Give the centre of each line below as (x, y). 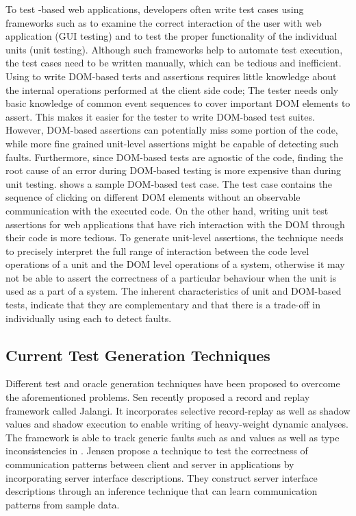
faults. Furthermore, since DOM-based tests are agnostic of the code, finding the (174, 157)
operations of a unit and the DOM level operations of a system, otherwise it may (175, 264)
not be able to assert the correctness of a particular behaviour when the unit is (171, 277)
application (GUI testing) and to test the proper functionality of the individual (171, 36)
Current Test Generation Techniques (138, 355)
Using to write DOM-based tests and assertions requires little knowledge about (171, 76)
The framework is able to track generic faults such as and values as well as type (173, 437)
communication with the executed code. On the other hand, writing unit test (167, 210)
